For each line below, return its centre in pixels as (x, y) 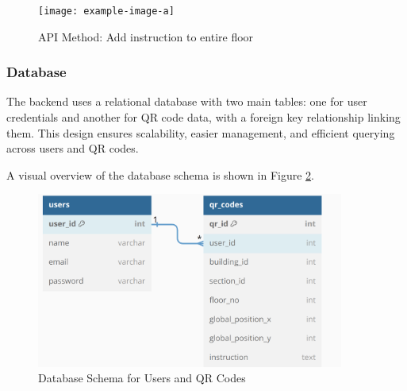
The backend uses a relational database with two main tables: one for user (187, 101)
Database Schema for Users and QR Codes (142, 378)
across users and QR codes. (73, 148)
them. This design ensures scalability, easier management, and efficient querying (201, 132)
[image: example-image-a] (106, 11)
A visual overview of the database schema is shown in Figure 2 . (160, 174)
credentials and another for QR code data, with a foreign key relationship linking (203, 117)
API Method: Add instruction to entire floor (146, 36)
